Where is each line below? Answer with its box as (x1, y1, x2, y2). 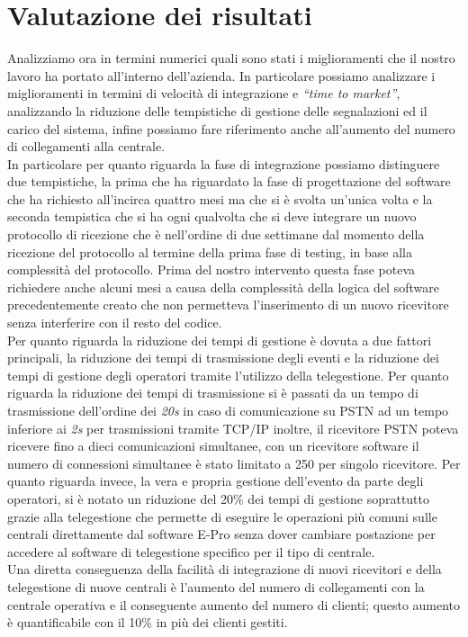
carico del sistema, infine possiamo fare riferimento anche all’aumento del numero (7, 119, 455, 138)
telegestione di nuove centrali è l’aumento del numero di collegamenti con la (7, 577, 425, 596)
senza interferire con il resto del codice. (7, 313, 222, 332)
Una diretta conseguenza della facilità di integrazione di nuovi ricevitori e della (7, 560, 442, 579)
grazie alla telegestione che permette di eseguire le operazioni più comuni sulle (7, 507, 437, 525)
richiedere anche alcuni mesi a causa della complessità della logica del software (7, 277, 439, 296)
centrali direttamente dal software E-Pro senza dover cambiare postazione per (7, 525, 436, 543)
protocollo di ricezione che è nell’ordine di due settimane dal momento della (7, 225, 425, 244)
